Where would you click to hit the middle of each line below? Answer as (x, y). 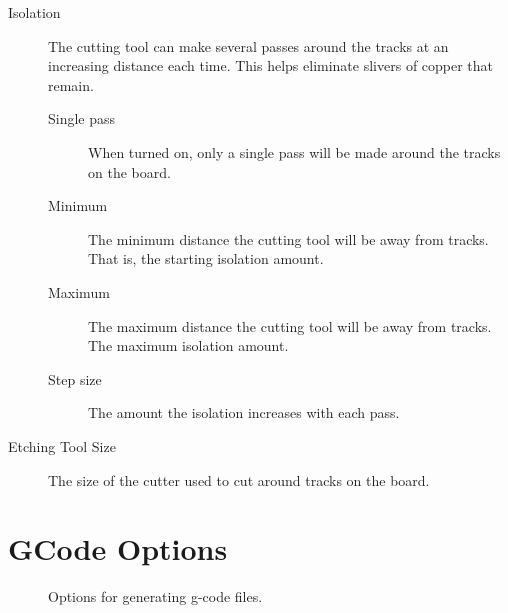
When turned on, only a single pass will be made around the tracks (294, 151)
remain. (71, 84)
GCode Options (118, 548)
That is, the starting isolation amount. (206, 258)
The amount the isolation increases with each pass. (244, 412)
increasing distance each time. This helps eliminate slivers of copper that (271, 65)
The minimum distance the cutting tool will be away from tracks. (288, 238)
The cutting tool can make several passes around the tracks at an (248, 45)
